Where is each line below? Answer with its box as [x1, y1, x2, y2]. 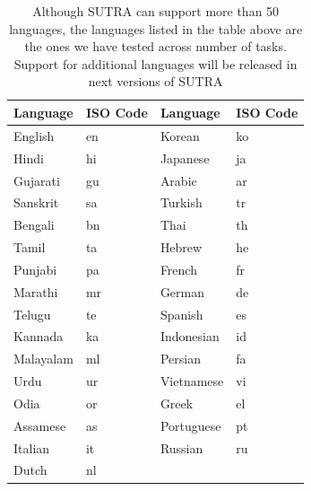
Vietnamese [160, 372, 224, 390]
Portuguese [160, 416, 221, 434]
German [160, 282, 205, 301]
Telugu [13, 304, 51, 323]
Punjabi [13, 259, 57, 278]
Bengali [13, 215, 55, 234]
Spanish [160, 304, 203, 323]
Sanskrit [13, 193, 59, 212]
